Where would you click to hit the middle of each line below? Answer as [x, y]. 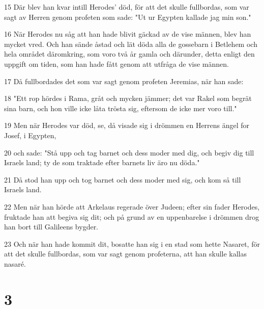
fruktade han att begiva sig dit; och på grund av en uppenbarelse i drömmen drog [132, 216]
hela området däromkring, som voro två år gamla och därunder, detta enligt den [129, 54]
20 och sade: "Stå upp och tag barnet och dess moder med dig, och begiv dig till [129, 152]
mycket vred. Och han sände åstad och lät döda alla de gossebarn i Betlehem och [131, 44]
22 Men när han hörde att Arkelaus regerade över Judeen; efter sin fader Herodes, [132, 206]
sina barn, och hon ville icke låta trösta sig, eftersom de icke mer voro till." [121, 108]
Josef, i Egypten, [30, 135]
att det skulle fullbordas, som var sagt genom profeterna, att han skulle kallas [126, 254]
